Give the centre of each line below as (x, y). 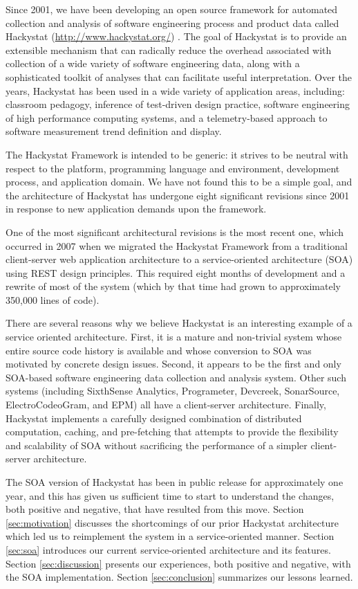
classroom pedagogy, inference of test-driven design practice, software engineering (178, 104)
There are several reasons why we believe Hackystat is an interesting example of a (179, 323)
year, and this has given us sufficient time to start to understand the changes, (170, 495)
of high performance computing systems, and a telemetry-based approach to (167, 117)
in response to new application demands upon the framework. (136, 209)
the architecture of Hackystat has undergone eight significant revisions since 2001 (178, 195)
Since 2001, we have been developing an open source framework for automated (172, 9)
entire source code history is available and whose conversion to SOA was (159, 350)
